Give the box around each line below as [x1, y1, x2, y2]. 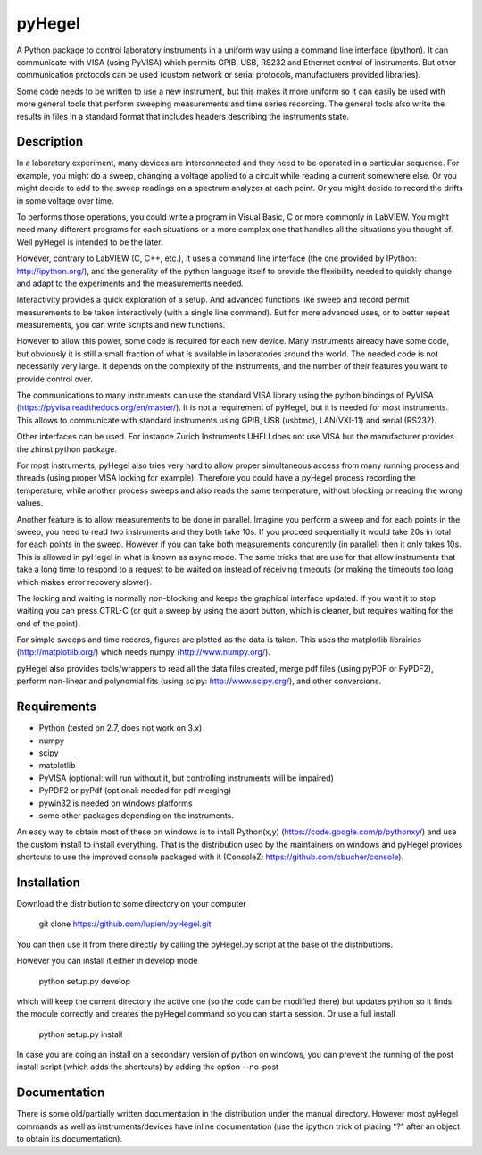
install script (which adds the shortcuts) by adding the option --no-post [16, 1061, 279, 1072]
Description [16, 134, 84, 149]
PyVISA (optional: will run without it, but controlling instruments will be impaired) [38, 773, 335, 783]
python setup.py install [38, 1028, 123, 1040]
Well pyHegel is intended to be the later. [16, 237, 164, 247]
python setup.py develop [38, 975, 131, 986]
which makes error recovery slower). [16, 576, 152, 587]
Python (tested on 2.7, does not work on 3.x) [38, 723, 203, 733]
